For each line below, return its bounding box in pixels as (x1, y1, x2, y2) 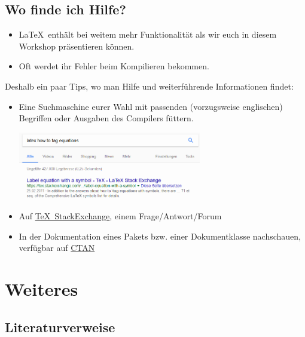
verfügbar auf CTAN (19, 241, 95, 254)
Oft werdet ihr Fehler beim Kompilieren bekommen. (19, 60, 209, 72)
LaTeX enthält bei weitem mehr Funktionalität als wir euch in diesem (19, 28, 277, 41)
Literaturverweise (5, 317, 115, 336)
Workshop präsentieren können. (19, 39, 135, 52)
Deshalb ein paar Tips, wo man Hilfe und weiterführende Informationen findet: (5, 79, 294, 92)
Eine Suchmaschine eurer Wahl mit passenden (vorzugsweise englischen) (19, 100, 283, 112)
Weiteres (5, 277, 78, 301)
